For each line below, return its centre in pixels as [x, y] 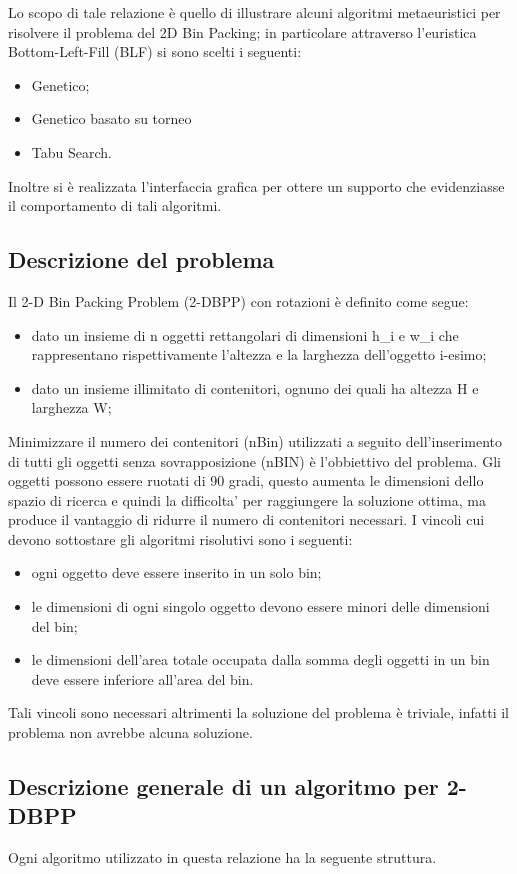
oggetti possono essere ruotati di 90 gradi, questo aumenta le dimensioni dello [246, 480]
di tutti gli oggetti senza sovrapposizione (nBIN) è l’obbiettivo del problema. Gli [254, 460]
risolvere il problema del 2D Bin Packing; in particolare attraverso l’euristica [242, 31]
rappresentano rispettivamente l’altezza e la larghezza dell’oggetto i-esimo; [259, 354]
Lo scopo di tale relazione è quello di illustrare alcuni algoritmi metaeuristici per [254, 12]
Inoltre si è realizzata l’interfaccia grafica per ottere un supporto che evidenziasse [256, 185]
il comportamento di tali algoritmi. [115, 205]
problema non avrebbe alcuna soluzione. [130, 732]
